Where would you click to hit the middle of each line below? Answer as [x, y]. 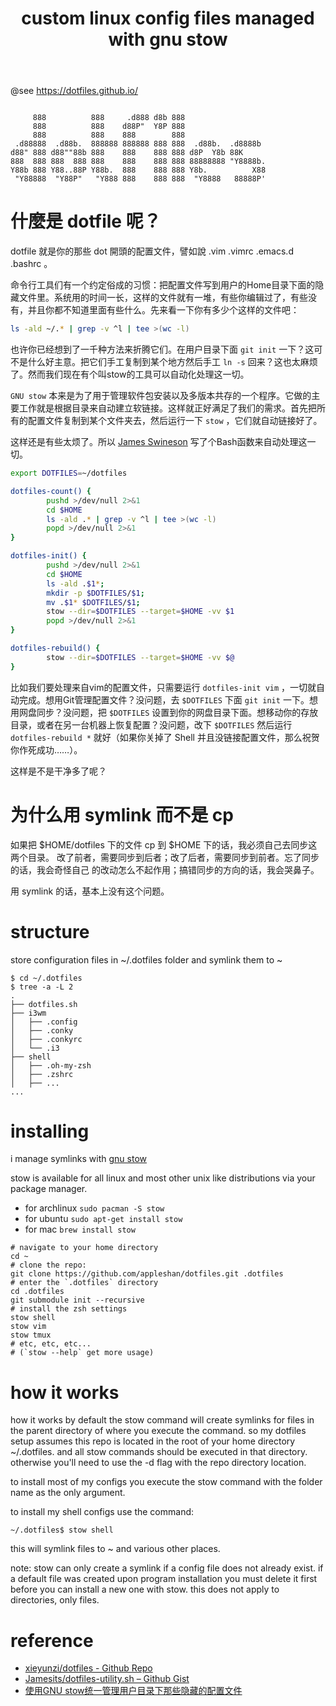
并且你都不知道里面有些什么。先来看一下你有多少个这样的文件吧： [163, 310]
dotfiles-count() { [51, 491]
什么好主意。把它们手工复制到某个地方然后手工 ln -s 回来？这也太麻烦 [172, 361]
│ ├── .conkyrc [46, 1039]
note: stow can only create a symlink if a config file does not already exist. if [167, 1568]
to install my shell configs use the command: [102, 1512]
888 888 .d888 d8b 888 [109, 118]
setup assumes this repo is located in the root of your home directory [153, 1441]
